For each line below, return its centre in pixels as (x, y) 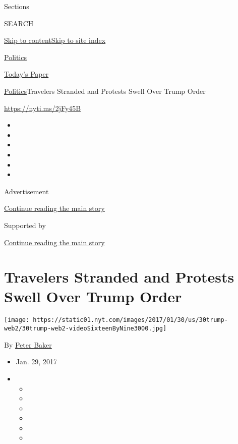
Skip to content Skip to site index (55, 40)
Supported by (25, 225)
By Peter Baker (28, 344)
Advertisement (26, 191)
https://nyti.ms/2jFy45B (43, 108)
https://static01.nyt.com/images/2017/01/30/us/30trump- (130, 320)
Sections (17, 6)
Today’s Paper (26, 74)
